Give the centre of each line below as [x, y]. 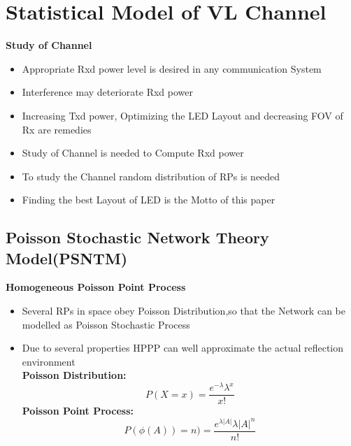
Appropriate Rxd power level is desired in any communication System [172, 68]
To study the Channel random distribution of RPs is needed [151, 176]
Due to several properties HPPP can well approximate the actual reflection [183, 348]
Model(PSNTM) [67, 258]
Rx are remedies [57, 129]
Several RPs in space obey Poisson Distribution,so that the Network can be [184, 311]
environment [49, 361]
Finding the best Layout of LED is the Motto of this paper [149, 200]
